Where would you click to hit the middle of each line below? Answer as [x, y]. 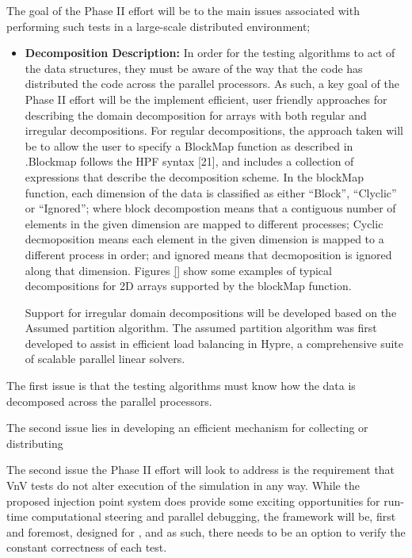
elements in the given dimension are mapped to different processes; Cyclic [204, 223]
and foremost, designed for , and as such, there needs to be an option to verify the [206, 531]
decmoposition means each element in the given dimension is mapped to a [204, 239]
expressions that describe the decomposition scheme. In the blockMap [194, 176]
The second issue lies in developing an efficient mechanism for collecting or [187, 428]
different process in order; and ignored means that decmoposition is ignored [208, 254]
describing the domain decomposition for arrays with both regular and [196, 115]
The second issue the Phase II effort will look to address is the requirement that [201, 470]
